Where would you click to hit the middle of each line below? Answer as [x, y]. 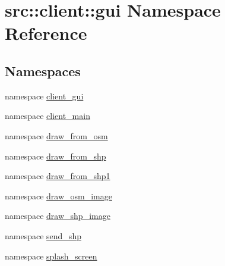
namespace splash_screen [51, 256]
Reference [46, 33]
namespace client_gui [44, 96]
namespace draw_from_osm [56, 135]
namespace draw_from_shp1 [58, 176]
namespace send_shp [43, 235]
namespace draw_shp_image [58, 216]
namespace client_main [47, 116]
